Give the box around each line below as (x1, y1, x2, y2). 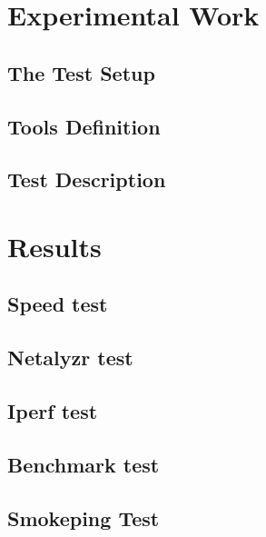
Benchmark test (7, 450, 160, 478)
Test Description (7, 165, 166, 194)
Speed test (7, 290, 108, 318)
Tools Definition (7, 112, 161, 140)
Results (7, 227, 102, 264)
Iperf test (7, 397, 98, 425)
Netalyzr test (7, 343, 133, 372)
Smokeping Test (7, 503, 160, 532)
